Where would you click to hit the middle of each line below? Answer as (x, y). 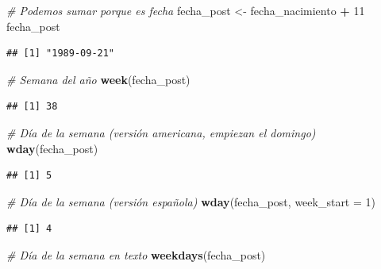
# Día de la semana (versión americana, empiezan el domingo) (161, 132)
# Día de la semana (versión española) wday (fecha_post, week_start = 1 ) (191, 201)
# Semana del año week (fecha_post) (98, 79)
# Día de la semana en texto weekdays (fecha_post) (136, 254)
